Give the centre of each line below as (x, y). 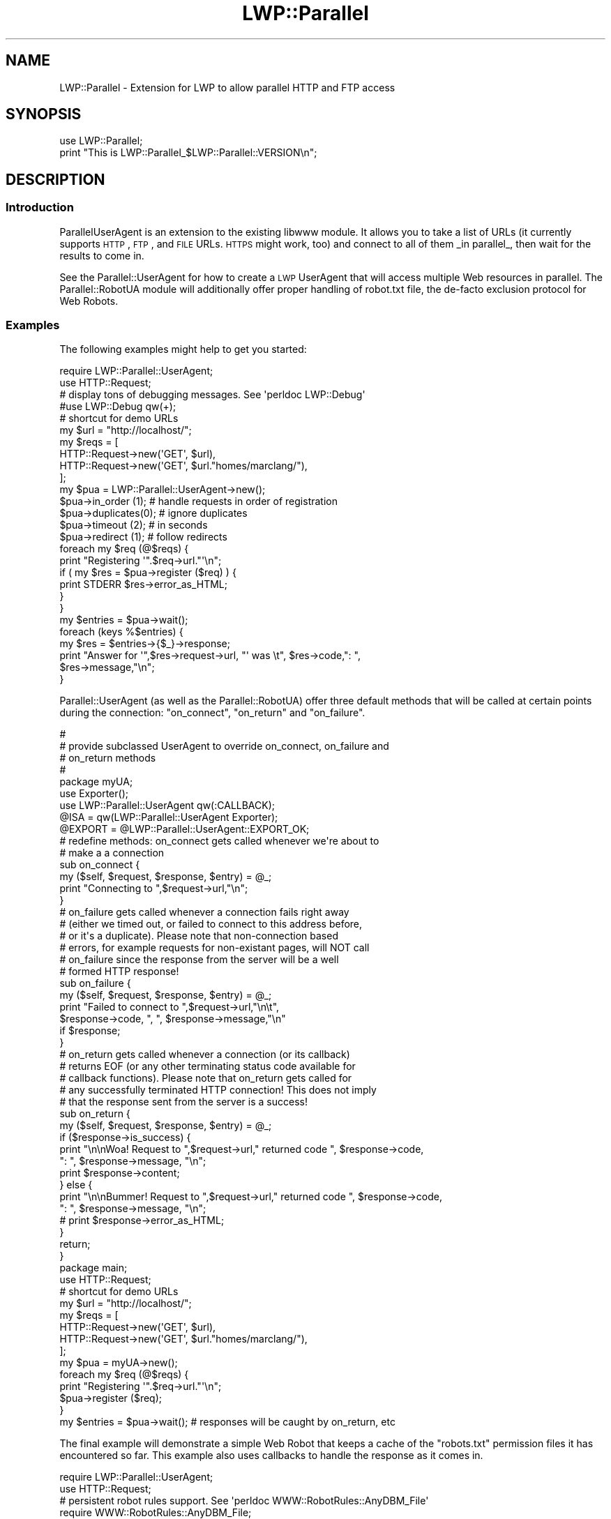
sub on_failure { (95, 983)
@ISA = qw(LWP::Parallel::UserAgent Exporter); (169, 817)
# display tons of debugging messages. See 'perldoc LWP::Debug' (212, 395)
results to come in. (102, 255)
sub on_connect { (100, 865)
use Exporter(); (94, 794)
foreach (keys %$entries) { (121, 632)
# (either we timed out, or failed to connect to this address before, (211, 924)
